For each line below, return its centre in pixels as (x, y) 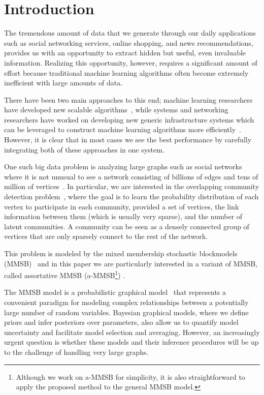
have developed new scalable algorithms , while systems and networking (116, 110)
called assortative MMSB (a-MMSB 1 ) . (65, 274)
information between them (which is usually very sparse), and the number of (123, 216)
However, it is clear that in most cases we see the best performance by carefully (128, 140)
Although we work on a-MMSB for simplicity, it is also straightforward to (130, 376)
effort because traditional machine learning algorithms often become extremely (126, 72)
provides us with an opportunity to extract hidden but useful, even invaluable (125, 53)
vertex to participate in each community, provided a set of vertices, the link (122, 206)
